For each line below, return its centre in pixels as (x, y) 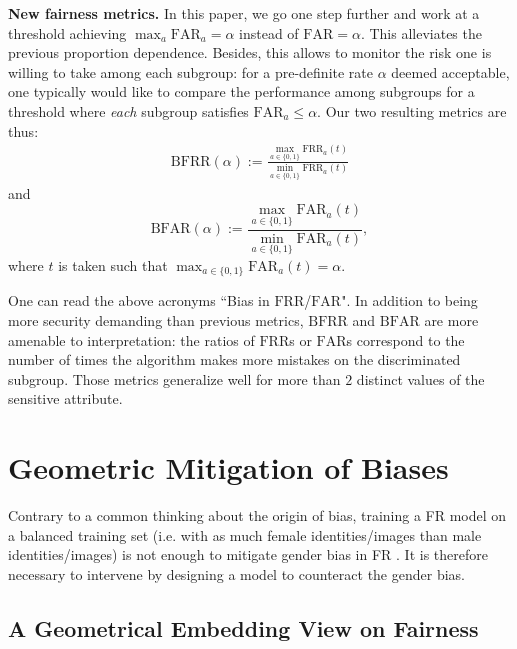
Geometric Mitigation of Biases (228, 467)
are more (451, 319)
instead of (269, 32)
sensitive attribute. (65, 398)
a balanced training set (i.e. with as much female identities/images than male (245, 534)
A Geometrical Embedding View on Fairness (243, 627)
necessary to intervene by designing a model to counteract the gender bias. (236, 573)
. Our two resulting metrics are (412, 110)
